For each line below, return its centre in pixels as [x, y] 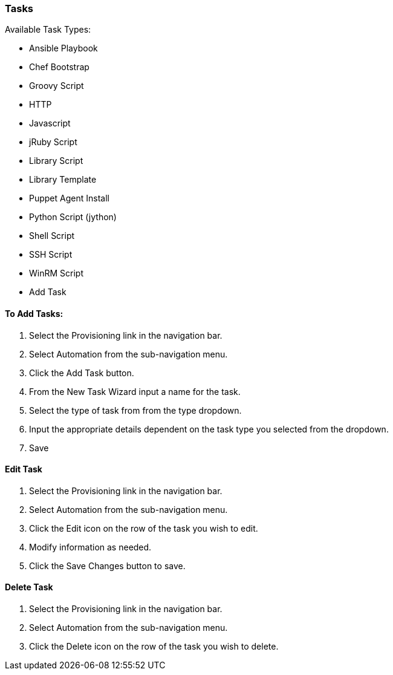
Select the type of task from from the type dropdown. [135, 410]
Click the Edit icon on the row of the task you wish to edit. [144, 528]
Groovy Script [57, 86]
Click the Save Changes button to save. [107, 566]
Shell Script [52, 236]
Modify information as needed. [90, 547]
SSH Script [51, 255]
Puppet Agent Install [69, 198]
